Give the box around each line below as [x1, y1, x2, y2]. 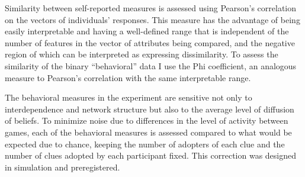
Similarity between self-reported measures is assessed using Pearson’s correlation [5, 2, 297, 14]
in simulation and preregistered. [5, 160, 120, 173]
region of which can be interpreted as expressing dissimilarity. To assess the [5, 48, 278, 60]
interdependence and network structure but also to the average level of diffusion [5, 102, 294, 115]
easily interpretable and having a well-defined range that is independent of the [5, 25, 289, 37]
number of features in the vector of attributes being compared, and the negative [5, 36, 295, 49]
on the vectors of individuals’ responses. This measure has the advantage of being [5, 13, 300, 25]
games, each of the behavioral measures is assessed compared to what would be [5, 125, 292, 138]
